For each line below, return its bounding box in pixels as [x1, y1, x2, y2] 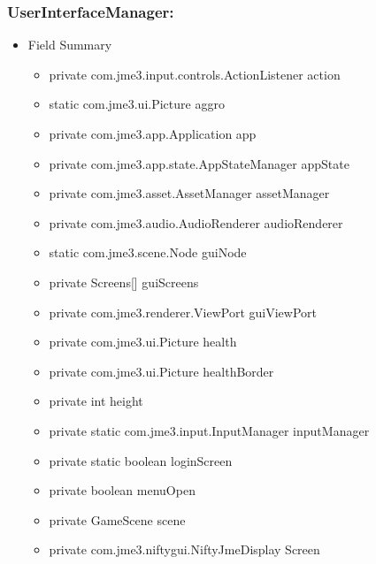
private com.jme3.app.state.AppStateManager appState [49, 154, 349, 172]
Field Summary [27, 35, 112, 54]
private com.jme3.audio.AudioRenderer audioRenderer [49, 213, 343, 232]
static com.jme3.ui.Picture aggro [49, 95, 225, 113]
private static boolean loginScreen [49, 451, 233, 469]
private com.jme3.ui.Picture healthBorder [49, 362, 274, 380]
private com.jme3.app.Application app [49, 125, 257, 142]
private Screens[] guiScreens [49, 272, 199, 291]
